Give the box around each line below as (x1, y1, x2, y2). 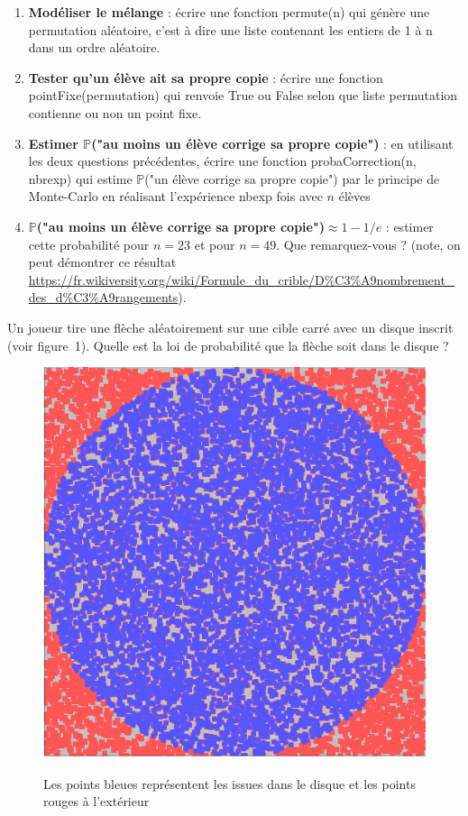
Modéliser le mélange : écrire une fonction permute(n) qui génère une (28, 3, 430, 21)
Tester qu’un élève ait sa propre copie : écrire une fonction (28, 68, 383, 87)
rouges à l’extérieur (43, 792, 150, 811)
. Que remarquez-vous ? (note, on (276, 234, 461, 253)
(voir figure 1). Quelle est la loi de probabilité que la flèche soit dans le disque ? (7, 335, 449, 354)
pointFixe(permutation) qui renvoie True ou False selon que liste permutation (28, 86, 458, 105)
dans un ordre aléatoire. (28, 38, 161, 57)
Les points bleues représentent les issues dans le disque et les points (43, 774, 416, 793)
